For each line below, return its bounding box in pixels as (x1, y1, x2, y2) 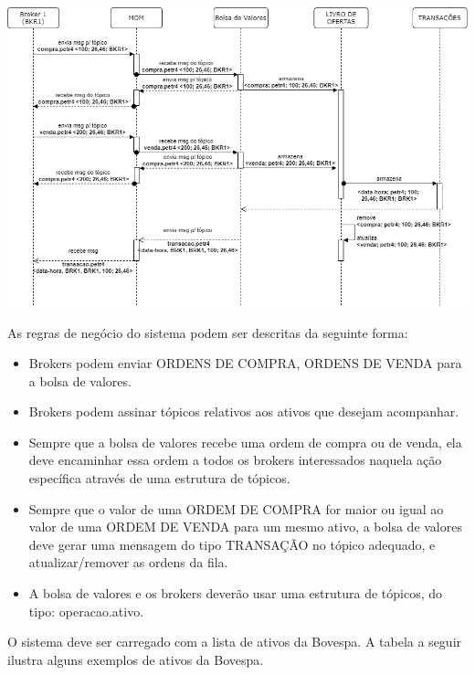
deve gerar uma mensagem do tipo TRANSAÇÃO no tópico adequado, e (28, 534, 436, 554)
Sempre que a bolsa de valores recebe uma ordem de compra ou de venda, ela (28, 432, 462, 451)
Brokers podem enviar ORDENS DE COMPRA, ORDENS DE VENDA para (28, 353, 462, 373)
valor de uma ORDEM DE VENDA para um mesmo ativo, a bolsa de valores (28, 517, 462, 536)
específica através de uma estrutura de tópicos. (28, 469, 290, 488)
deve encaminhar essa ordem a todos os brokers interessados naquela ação (28, 450, 442, 469)
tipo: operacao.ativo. (28, 601, 144, 620)
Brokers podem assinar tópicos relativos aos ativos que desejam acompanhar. (28, 402, 459, 421)
